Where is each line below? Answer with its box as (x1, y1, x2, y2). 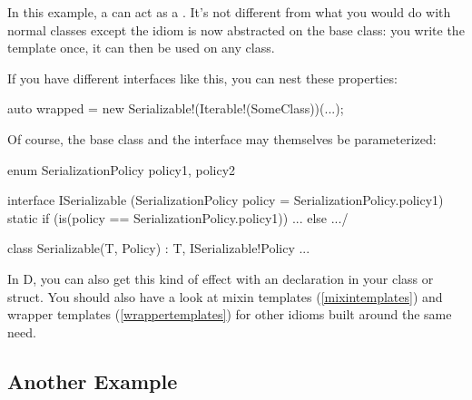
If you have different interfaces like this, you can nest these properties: (7, 68, 398, 87)
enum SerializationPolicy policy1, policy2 (7, 160, 236, 179)
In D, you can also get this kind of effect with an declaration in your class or (7, 268, 434, 288)
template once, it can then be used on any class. (7, 38, 275, 57)
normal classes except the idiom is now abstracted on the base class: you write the (7, 20, 465, 39)
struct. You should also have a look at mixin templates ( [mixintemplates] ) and (7, 287, 443, 306)
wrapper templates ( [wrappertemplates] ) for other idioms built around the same (7, 305, 452, 324)
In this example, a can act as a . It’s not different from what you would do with (7, 3, 451, 21)
